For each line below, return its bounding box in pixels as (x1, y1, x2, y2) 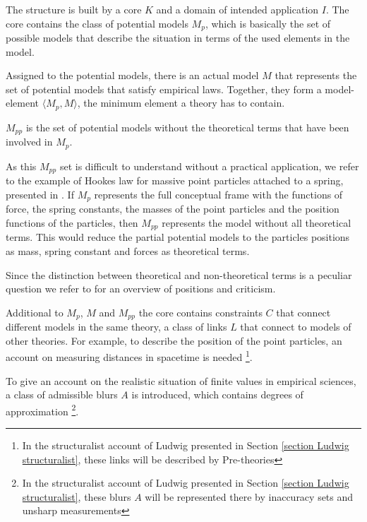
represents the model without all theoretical (162, 215, 351, 230)
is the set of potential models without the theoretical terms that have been (25, 119, 349, 134)
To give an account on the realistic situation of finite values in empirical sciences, (6, 373, 356, 388)
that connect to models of (240, 319, 351, 334)
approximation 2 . (6, 401, 79, 418)
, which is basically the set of (205, 16, 331, 30)
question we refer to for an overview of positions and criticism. (6, 281, 276, 296)
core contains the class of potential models (6, 16, 188, 30)
